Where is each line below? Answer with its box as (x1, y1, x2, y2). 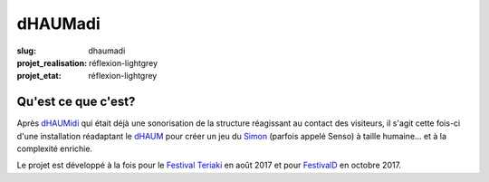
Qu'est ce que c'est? (16, 94, 136, 110)
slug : (16, 45, 36, 56)
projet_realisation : (16, 57, 88, 68)
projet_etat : (16, 71, 62, 81)
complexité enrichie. (16, 143, 93, 154)
